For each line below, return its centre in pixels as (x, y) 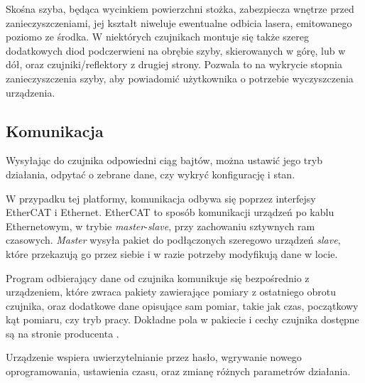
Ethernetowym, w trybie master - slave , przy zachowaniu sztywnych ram (160, 226)
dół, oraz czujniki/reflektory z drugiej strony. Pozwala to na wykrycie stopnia (174, 64)
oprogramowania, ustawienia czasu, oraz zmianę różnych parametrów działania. (178, 371)
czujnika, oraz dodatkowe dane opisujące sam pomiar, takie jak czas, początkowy (182, 305)
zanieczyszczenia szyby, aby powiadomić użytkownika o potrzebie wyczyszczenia (180, 78)
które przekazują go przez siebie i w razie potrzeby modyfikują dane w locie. (172, 253)
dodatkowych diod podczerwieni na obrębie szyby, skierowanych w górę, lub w (176, 50)
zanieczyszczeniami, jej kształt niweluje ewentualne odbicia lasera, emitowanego (179, 22)
